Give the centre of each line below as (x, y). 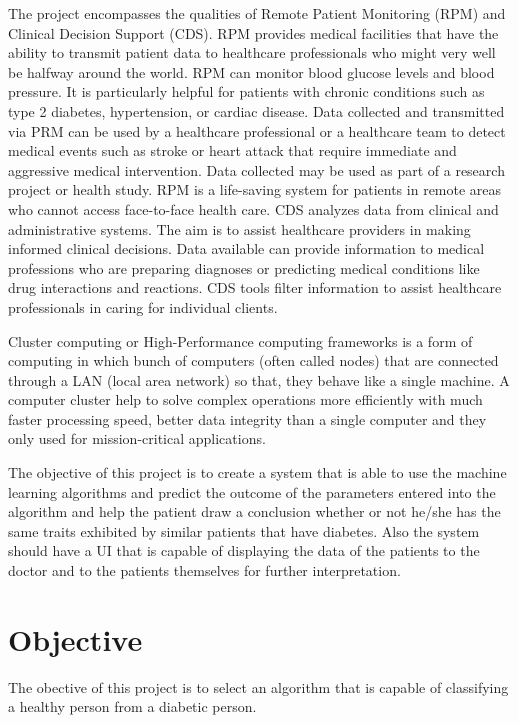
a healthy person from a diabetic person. (132, 706)
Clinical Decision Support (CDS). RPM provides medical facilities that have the (253, 32)
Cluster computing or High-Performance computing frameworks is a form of (240, 340)
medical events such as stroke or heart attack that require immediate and (232, 150)
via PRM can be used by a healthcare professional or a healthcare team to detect (257, 130)
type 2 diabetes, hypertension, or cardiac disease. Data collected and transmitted (256, 110)
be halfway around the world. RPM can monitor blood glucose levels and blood (251, 71)
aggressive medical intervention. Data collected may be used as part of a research (256, 169)
